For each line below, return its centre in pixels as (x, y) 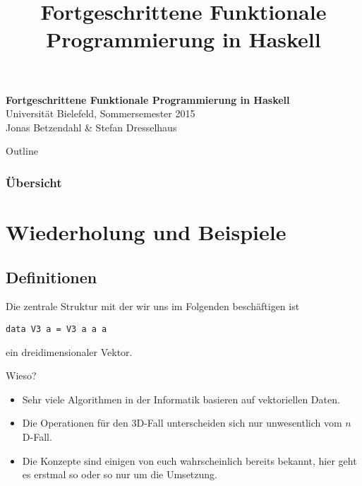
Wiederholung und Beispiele (146, 231)
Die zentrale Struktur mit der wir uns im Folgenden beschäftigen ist (153, 306)
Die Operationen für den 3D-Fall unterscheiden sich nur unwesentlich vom (182, 423)
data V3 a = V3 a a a (56, 329)
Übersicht (34, 182)
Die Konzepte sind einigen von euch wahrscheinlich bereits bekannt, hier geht (189, 460)
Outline (22, 151)
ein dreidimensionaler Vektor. (69, 351)
